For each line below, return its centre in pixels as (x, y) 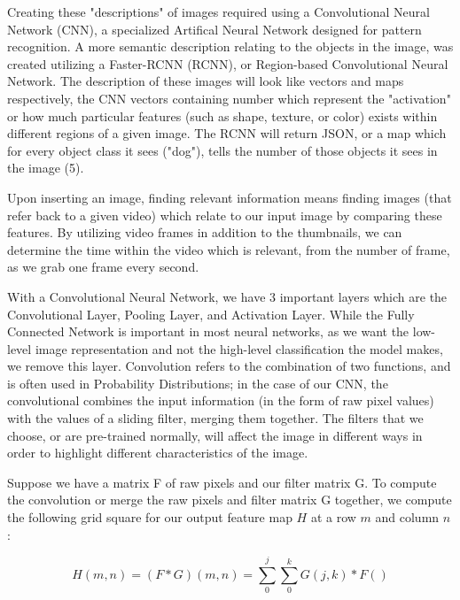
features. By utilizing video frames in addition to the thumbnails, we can (205, 232)
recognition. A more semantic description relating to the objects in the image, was (230, 46)
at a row (333, 517)
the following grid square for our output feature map (150, 517)
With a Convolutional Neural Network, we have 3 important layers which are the (227, 296)
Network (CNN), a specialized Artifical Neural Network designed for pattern (214, 29)
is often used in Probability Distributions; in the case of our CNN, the (198, 383)
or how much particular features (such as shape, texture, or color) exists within (222, 115)
